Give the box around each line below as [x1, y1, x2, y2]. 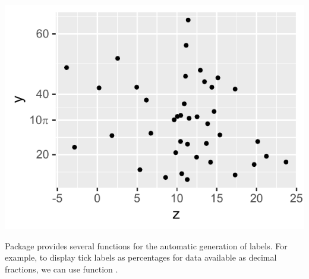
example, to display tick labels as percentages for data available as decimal [5, 251, 277, 264]
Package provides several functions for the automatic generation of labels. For [5, 239, 288, 252]
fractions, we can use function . [5, 262, 118, 275]
